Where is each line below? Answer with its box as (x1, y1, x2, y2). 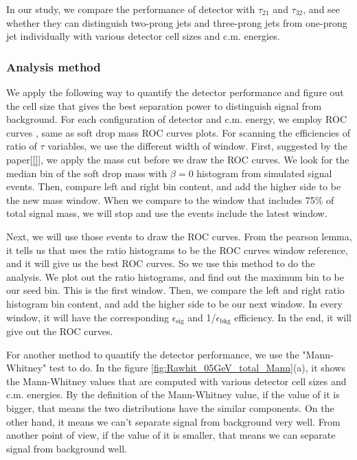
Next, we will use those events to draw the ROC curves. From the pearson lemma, (6, 229, 352, 243)
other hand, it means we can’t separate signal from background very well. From (6, 414, 341, 428)
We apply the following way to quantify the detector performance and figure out (6, 85, 344, 99)
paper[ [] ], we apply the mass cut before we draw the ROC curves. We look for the (6, 152, 349, 166)
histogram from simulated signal (196, 165, 332, 180)
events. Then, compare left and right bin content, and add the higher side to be (6, 179, 341, 194)
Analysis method (6, 58, 101, 75)
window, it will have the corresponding (6, 310, 170, 324)
